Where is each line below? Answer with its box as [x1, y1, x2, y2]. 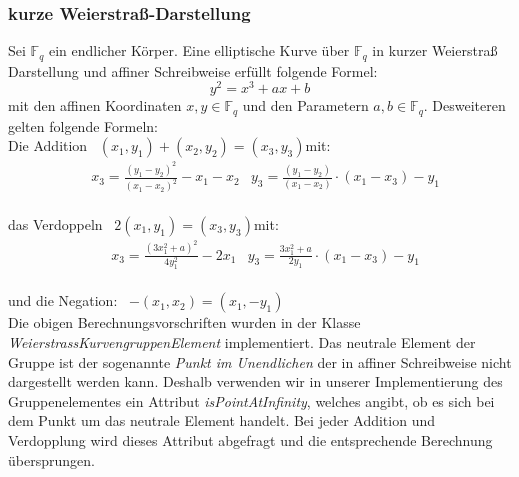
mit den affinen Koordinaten [8, 95, 182, 116]
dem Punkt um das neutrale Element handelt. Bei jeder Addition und [8, 410, 435, 431]
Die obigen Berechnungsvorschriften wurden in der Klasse [8, 312, 361, 333]
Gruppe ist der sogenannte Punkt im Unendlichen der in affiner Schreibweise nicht [8, 351, 512, 372]
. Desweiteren [423, 95, 506, 116]
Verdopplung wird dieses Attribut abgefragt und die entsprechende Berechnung [8, 429, 493, 450]
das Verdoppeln [8, 213, 103, 234]
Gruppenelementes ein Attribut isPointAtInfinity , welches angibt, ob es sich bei [8, 390, 495, 411]
